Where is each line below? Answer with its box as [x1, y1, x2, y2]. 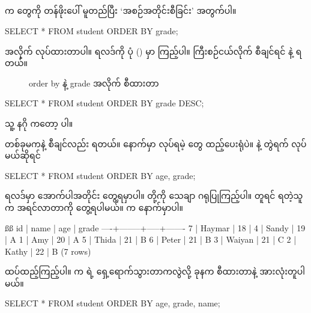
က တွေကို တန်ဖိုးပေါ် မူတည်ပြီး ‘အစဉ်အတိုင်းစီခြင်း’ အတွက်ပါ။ [5, 4, 237, 17]
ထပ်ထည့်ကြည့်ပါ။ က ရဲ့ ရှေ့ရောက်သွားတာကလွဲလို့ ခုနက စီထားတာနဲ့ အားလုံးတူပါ [5, 265, 305, 278]
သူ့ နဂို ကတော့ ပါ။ [5, 117, 73, 129]
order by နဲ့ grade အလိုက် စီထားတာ [29, 76, 159, 89]
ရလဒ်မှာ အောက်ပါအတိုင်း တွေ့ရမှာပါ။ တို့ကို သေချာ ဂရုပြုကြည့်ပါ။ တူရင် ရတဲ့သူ [5, 189, 303, 202]
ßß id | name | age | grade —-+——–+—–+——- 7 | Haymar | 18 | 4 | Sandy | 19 [5, 221, 306, 234]
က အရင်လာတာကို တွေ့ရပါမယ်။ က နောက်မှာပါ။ [5, 201, 183, 213]
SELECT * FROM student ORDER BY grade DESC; [5, 97, 204, 109]
